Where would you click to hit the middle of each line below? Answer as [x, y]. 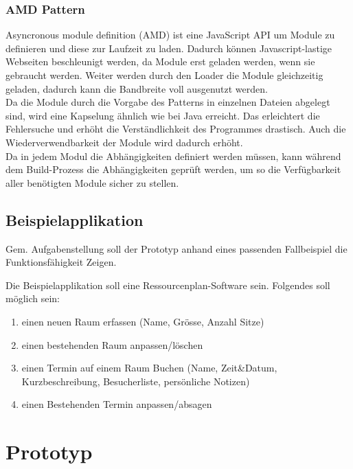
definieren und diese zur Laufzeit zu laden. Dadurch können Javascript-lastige [169, 48]
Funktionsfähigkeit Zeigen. [61, 262]
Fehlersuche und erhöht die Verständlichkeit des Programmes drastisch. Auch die [176, 129]
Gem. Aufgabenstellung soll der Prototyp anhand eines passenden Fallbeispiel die [176, 248]
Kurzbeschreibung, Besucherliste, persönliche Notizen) [136, 381]
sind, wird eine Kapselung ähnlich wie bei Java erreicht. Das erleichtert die [163, 115]
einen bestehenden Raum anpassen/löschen [112, 344]
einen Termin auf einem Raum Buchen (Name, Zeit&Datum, [149, 368]
